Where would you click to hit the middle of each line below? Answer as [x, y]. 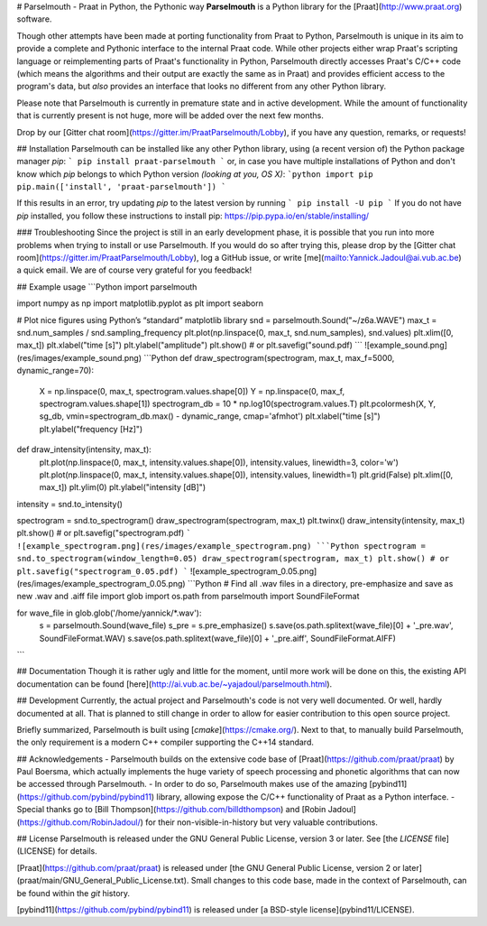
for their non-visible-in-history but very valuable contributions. [262, 822]
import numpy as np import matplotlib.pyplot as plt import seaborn [140, 303]
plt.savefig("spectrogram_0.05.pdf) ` [102, 571]
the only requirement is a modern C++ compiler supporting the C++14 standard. [165, 742]
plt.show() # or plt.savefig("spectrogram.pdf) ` [104, 533]
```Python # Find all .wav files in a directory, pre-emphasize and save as [320, 584]
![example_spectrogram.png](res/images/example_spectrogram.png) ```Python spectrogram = [221, 546]
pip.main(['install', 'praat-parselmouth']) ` [121, 187]
